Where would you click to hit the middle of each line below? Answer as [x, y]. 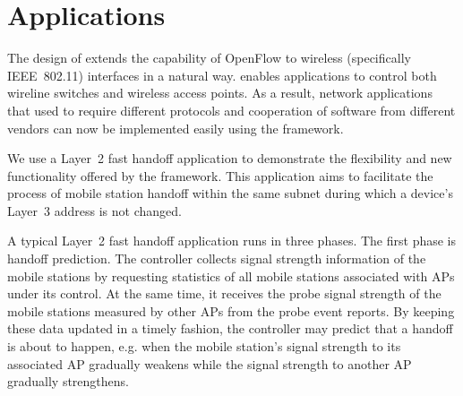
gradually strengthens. [68, 381]
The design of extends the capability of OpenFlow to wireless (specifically [209, 58]
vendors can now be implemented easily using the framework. [176, 128]
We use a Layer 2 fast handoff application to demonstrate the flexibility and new [230, 158]
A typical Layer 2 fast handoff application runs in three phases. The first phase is [232, 241]
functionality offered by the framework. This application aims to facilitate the [220, 175]
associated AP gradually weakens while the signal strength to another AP [210, 363]
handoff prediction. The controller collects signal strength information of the [217, 258]
